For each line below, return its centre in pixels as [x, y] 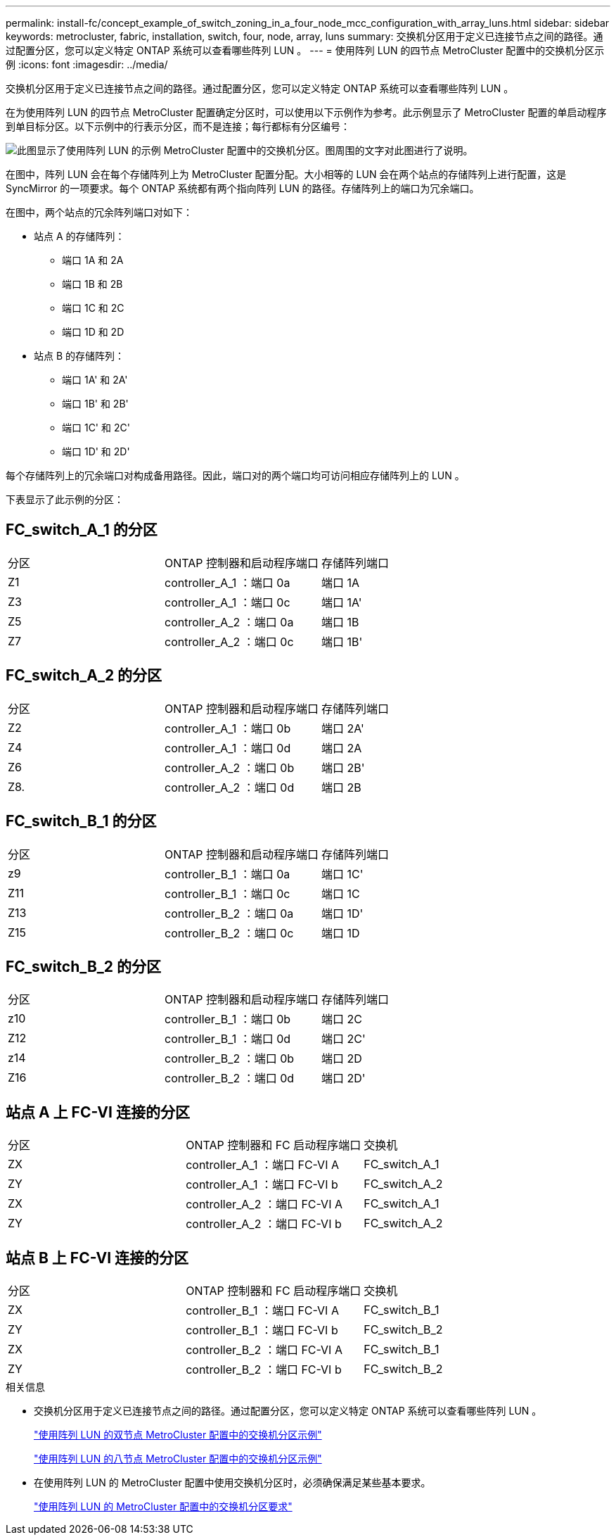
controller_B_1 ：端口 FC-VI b [262, 1330]
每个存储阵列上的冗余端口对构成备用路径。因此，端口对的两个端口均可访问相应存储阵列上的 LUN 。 [235, 475]
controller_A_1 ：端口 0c [227, 602]
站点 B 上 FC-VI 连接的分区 [97, 1258]
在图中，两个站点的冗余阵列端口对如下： [99, 212]
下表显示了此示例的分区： [65, 499]
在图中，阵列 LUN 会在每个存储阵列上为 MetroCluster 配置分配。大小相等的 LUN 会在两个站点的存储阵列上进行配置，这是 [286, 174]
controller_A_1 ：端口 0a [227, 582]
